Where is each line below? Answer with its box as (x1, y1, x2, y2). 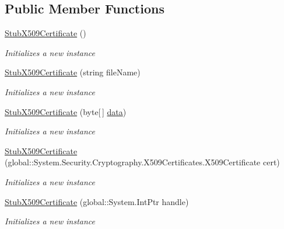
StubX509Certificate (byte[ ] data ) (5, 105, 127, 117)
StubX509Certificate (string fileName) (5, 66, 141, 78)
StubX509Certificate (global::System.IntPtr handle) (5, 195, 189, 207)
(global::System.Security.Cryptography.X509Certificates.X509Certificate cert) (5, 156, 280, 168)
